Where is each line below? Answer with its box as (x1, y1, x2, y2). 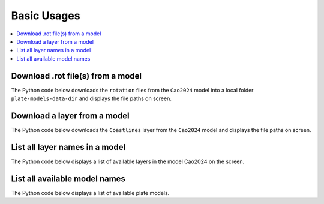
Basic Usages (11, 9, 80, 22)
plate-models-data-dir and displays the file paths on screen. (11, 95, 172, 102)
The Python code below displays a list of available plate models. (11, 189, 170, 196)
